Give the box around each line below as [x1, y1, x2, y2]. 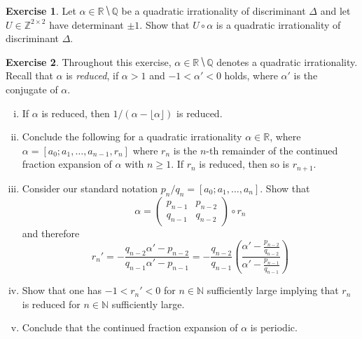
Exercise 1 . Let [6, 4, 76, 18]
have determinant [49, 17, 124, 32]
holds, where [224, 68, 278, 83]
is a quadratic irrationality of [216, 17, 341, 32]
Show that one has [22, 283, 102, 298]
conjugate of [6, 81, 58, 96]
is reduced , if [66, 68, 119, 83]
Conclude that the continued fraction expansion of [22, 320, 238, 335]
